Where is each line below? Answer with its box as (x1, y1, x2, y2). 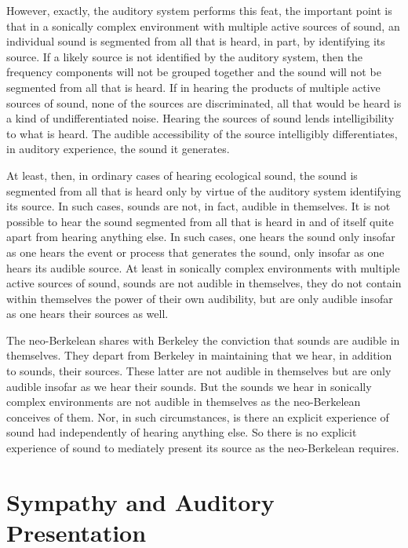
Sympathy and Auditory (6, 485, 275, 517)
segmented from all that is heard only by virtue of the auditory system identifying (6, 182, 401, 199)
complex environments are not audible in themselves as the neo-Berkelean (6, 393, 361, 410)
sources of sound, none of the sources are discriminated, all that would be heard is (6, 94, 402, 111)
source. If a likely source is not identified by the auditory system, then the (6, 48, 362, 64)
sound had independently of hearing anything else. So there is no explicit (6, 424, 357, 440)
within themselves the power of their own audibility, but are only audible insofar (6, 290, 393, 306)
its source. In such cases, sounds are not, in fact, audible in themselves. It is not (6, 198, 391, 214)
